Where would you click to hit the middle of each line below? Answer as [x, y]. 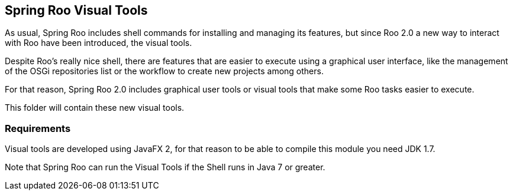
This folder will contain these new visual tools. [95, 108]
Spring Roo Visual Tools [76, 10]
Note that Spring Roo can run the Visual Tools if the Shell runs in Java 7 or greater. [165, 167]
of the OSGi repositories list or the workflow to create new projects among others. [164, 71]
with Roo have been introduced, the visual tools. [99, 43]
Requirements [38, 128]
